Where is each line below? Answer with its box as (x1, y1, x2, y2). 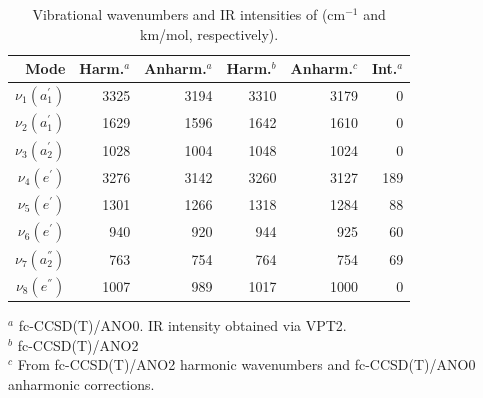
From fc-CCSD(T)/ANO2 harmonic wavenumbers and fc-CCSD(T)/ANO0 (17, 354, 476, 375)
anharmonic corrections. (8, 374, 155, 395)
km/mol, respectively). (140, 23, 279, 44)
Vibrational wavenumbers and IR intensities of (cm (32, 4, 346, 24)
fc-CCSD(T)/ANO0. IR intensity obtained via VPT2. (18, 315, 347, 336)
